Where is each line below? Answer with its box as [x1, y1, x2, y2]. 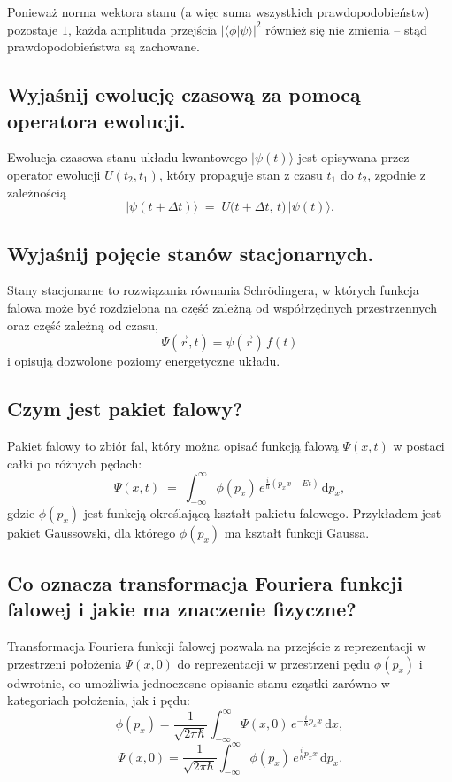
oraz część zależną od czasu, [7, 315, 158, 334]
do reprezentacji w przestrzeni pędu [177, 654, 371, 672]
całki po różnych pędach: [7, 453, 142, 472]
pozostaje [7, 19, 58, 38]
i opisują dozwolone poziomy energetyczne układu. [7, 352, 280, 370]
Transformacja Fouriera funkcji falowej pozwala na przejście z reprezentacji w [7, 637, 426, 655]
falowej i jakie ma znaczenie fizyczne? [7, 595, 356, 623]
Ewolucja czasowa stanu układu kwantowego [7, 148, 248, 166]
